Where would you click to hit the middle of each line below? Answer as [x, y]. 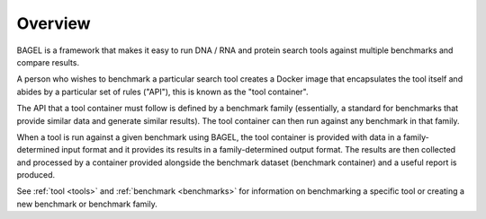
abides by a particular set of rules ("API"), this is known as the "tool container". [163, 92]
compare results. [48, 62]
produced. [36, 175]
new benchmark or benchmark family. [87, 204]
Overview [54, 23]
